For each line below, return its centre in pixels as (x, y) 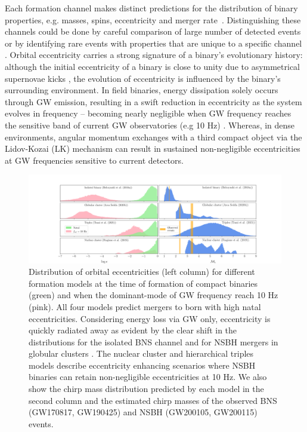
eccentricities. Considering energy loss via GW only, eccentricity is (150, 318)
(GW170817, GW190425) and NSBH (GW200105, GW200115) (143, 412)
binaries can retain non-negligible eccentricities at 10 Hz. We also (148, 377)
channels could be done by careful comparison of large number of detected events (153, 31)
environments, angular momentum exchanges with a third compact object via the (153, 137)
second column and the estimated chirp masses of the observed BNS (153, 400)
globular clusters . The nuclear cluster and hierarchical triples (141, 353)
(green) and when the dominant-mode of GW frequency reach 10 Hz (153, 295)
